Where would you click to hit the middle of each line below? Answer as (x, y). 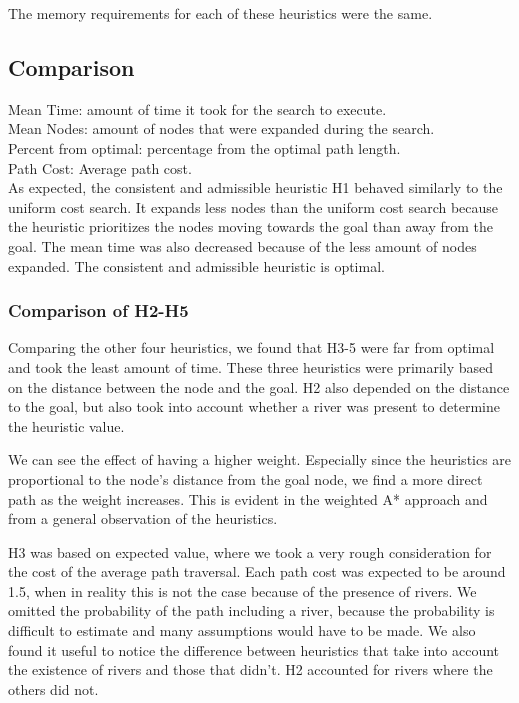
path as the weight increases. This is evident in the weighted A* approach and (248, 498)
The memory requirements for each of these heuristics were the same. (220, 13)
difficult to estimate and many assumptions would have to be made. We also (242, 630)
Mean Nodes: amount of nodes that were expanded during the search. (221, 128)
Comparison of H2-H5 (98, 310)
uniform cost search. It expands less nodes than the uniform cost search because (253, 206)
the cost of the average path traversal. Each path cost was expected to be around (257, 571)
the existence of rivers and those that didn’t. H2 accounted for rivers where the (250, 669)
